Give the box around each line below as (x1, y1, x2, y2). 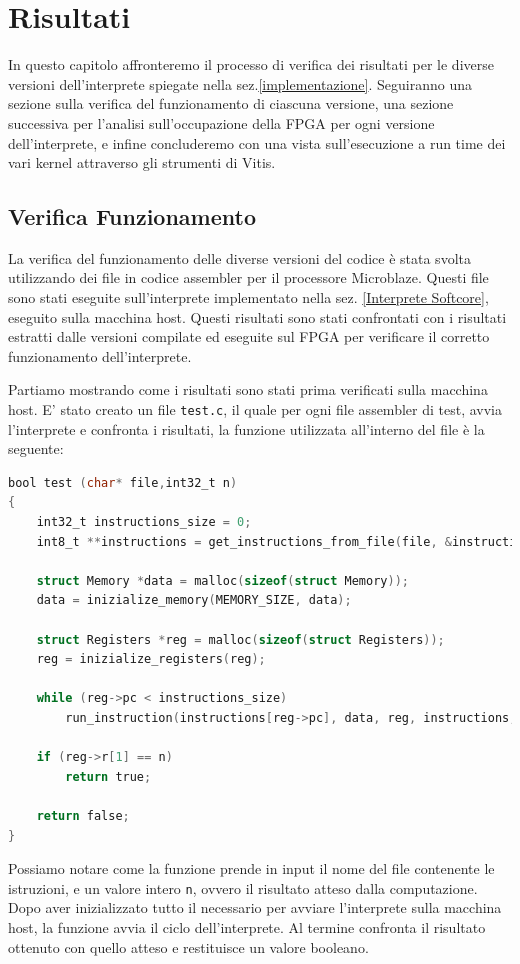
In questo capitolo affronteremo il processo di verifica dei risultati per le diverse (8, 54, 494, 75)
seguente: (8, 438, 64, 459)
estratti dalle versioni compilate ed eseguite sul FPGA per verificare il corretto (8, 326, 490, 347)
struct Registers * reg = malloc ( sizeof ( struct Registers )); (36, 632, 445, 647)
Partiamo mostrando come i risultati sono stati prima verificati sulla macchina (8, 379, 488, 400)
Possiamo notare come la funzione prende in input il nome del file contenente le (8, 858, 495, 879)
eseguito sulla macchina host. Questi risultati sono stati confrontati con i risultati (8, 306, 507, 327)
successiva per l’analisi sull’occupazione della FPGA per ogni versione (8, 112, 435, 133)
